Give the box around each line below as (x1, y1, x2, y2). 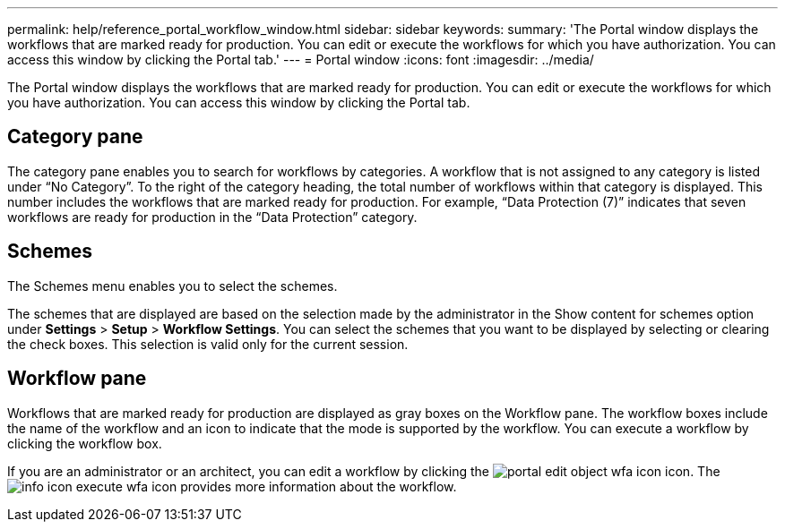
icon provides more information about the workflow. (151, 478, 457, 494)
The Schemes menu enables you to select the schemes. (7, 277, 338, 294)
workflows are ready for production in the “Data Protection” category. (7, 209, 418, 225)
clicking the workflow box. (7, 435, 162, 451)
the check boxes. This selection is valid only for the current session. (7, 336, 409, 352)
